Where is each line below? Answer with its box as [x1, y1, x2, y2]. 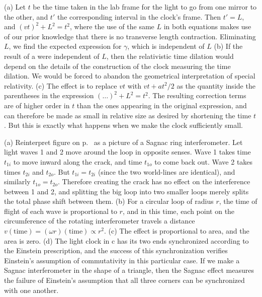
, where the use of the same [70, 21, 154, 32]
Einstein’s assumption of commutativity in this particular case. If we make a [4, 255, 240, 265]
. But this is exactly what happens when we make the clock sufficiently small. [4, 120, 243, 130]
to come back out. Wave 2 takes [154, 156, 253, 167]
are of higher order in [4, 100, 70, 110]
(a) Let [4, 2, 26, 12]
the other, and [4, 11, 48, 22]
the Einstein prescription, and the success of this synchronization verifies [4, 245, 228, 256]
